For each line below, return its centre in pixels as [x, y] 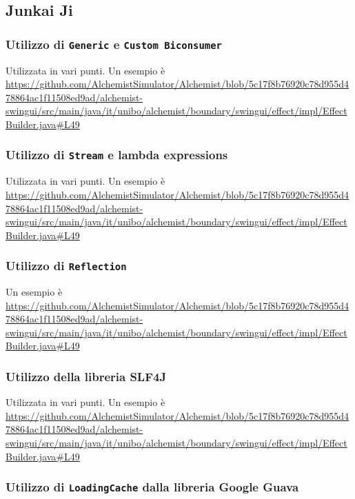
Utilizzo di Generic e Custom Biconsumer [114, 44]
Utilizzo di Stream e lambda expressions [117, 155]
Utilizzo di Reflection [66, 266]
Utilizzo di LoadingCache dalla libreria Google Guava [152, 487]
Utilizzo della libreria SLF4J [86, 376]
